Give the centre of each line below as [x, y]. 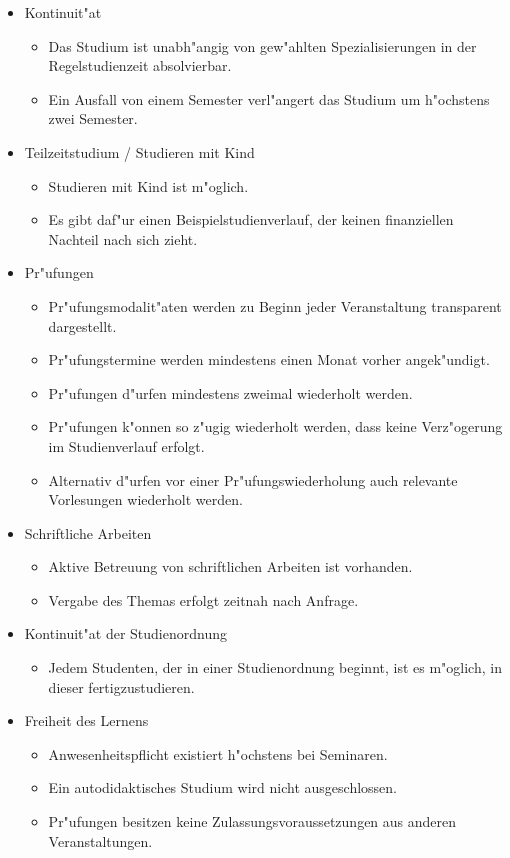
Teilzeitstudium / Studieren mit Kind [139, 151]
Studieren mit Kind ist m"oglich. [148, 185]
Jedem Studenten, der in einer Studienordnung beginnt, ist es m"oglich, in [275, 667]
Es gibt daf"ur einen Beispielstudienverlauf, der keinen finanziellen [251, 219]
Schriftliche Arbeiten [88, 532]
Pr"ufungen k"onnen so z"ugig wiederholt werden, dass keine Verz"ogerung [275, 426]
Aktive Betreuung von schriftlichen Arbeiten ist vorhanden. [230, 566]
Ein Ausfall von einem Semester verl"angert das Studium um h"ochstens [269, 98]
